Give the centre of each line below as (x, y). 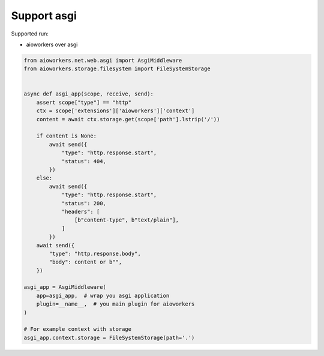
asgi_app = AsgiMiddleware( (65, 287)
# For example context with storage (78, 329)
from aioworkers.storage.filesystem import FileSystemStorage (117, 69)
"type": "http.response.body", (95, 253)
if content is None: (67, 136)
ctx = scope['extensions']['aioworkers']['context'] (115, 111)
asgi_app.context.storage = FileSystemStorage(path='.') (109, 337)
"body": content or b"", (85, 262)
